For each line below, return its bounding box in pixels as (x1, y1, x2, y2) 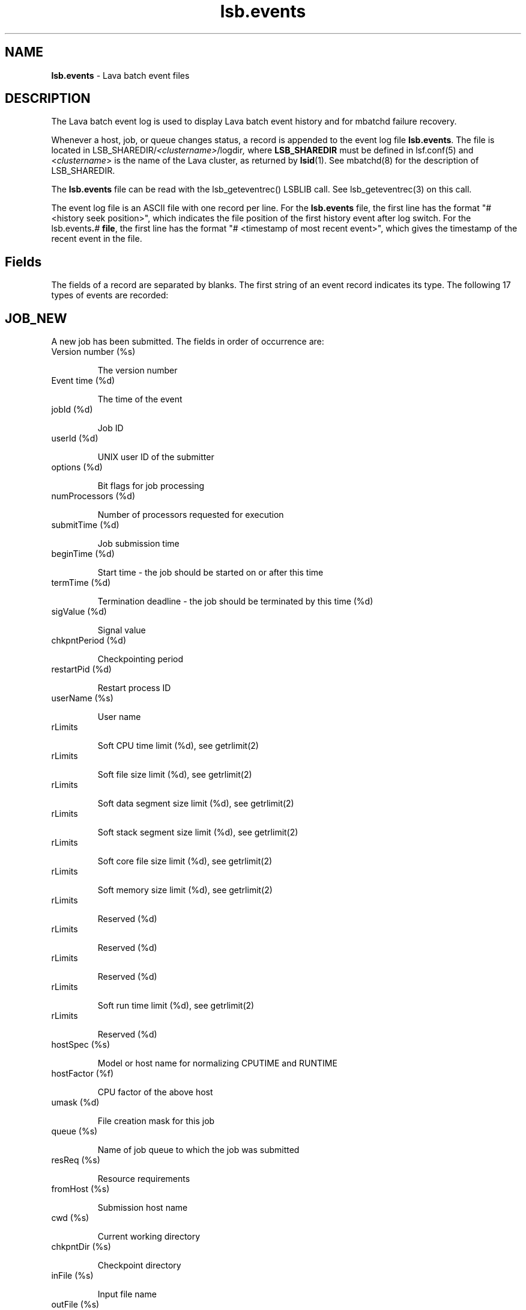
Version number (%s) (51, 346, 136, 357)
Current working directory (97, 1231, 201, 1242)
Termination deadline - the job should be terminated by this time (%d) (97, 596, 373, 607)
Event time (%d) (51, 375, 115, 386)
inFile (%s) (51, 1270, 94, 1281)
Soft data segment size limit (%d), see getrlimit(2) (97, 798, 294, 809)
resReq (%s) (51, 1155, 100, 1166)
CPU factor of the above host (97, 1087, 213, 1098)
